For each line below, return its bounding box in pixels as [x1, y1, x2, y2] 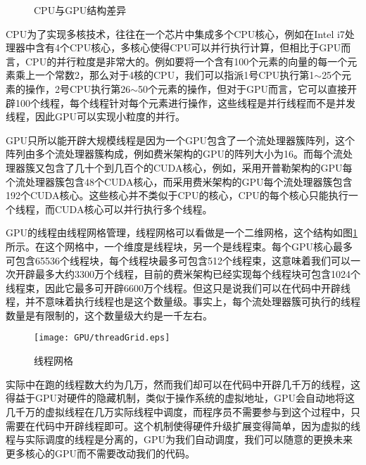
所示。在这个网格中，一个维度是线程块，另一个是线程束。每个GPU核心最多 [6, 238, 353, 253]
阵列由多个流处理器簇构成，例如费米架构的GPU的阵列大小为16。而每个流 [6, 146, 343, 161]
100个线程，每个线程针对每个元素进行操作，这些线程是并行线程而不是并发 [15, 95, 355, 110]
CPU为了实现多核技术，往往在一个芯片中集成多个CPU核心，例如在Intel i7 [6, 26, 345, 41]
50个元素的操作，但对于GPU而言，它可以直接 [137, 81, 348, 96]
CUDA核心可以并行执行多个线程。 [54, 201, 213, 216]
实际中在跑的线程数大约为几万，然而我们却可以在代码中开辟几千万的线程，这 [6, 376, 360, 391]
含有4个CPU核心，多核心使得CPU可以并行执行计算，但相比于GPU [34, 40, 341, 55]
